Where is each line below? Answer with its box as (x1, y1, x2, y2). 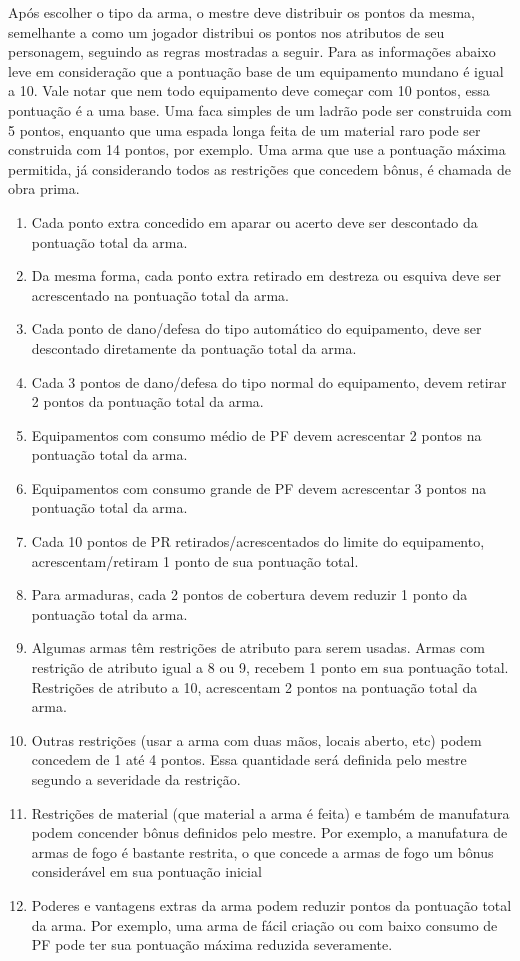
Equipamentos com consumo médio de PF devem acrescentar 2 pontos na (31, 424, 482, 445)
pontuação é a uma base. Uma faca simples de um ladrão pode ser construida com (8, 99, 512, 120)
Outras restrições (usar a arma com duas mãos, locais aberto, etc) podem (31, 729, 482, 750)
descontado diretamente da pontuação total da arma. (31, 337, 357, 358)
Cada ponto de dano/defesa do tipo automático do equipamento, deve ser (31, 318, 482, 339)
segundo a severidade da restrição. (31, 769, 241, 789)
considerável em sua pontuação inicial (31, 861, 262, 882)
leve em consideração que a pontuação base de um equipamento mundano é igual (8, 60, 504, 81)
